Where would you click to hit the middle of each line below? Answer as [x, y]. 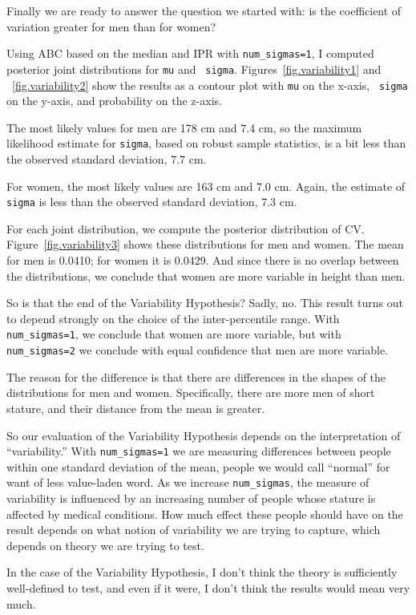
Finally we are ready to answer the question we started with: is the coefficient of [204, 10]
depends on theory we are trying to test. [105, 545]
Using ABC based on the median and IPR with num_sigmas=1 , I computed [190, 53]
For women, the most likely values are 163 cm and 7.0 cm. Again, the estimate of [206, 186]
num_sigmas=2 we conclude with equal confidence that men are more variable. [198, 350]
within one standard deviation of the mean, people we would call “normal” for [198, 466]
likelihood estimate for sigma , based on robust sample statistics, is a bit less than [206, 143]
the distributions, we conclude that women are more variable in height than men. [206, 275]
